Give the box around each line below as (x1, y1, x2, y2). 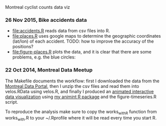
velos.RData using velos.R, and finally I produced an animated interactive (5, 88, 154, 94)
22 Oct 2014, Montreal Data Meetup (5, 66, 93, 73)
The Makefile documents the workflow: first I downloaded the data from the (5, 78, 160, 84)
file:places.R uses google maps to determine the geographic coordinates (12, 33, 161, 39)
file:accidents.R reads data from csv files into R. (12, 28, 110, 34)
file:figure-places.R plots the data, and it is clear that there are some (12, 49, 152, 55)
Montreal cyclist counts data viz (5, 4, 70, 10)
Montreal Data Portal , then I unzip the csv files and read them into (5, 83, 140, 89)
